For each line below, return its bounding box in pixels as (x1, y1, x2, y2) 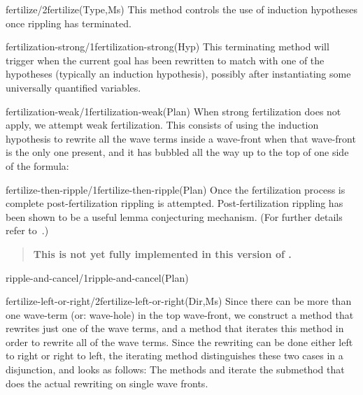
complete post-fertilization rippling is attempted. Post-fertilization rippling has (6, 196, 343, 210)
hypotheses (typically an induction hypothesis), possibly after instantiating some (6, 66, 351, 81)
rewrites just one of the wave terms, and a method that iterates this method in (6, 321, 344, 336)
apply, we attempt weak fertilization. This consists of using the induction (6, 117, 319, 132)
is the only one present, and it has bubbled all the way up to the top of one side (6, 145, 349, 159)
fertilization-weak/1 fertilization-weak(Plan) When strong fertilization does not (6, 103, 341, 118)
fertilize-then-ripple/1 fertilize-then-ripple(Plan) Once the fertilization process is (6, 182, 346, 196)
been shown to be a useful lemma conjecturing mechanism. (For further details (6, 209, 343, 224)
